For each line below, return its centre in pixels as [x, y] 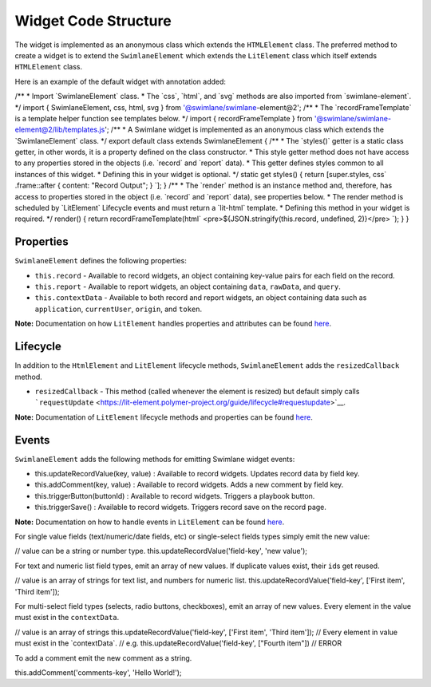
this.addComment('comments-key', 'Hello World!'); [99, 672]
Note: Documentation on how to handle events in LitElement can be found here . [150, 522]
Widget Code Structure [93, 21]
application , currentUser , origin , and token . [119, 309]
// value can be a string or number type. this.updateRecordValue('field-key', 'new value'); [161, 551]
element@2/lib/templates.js [60, 130]
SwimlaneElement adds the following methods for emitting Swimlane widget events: [155, 459]
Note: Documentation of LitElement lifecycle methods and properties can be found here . [164, 417]
